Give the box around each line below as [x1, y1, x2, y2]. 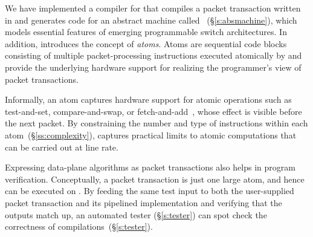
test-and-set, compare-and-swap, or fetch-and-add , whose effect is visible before [5, 105, 302, 117]
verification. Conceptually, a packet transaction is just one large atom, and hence [5, 172, 305, 185]
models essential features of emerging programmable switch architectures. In [5, 25, 287, 38]
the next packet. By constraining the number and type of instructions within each [5, 117, 308, 129]
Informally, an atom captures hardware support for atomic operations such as [5, 93, 292, 106]
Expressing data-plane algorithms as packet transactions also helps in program [5, 161, 295, 174]
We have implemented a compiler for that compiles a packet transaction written [5, 2, 301, 14]
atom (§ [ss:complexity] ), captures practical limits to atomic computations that [5, 128, 297, 141]
